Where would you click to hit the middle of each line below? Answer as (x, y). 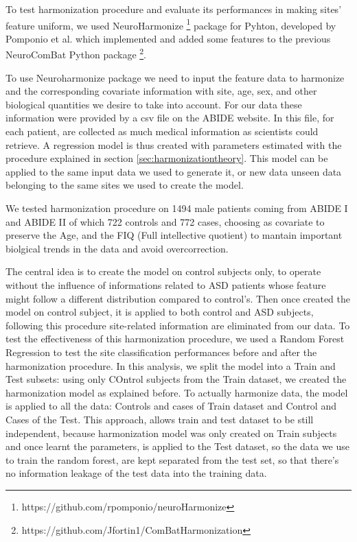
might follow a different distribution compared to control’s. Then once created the (178, 298)
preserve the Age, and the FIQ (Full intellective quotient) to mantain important (174, 235)
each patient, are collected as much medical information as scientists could (162, 131)
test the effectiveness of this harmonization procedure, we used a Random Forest (175, 339)
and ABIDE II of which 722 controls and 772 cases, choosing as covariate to (165, 221)
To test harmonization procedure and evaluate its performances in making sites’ (174, 9)
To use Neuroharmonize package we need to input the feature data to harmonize (175, 77)
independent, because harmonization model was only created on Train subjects (171, 433)
